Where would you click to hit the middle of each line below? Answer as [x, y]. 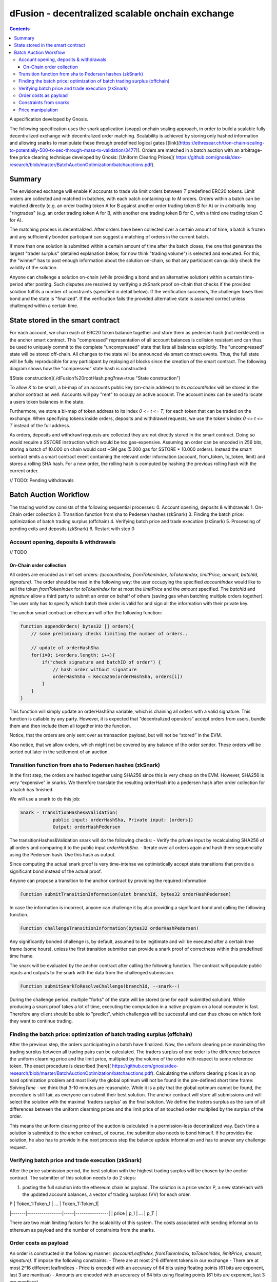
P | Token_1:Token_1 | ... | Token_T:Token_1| [54, 1204]
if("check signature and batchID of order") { [101, 662]
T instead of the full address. [40, 425]
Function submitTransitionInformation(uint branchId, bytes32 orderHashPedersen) [126, 894]
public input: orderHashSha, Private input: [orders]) [123, 820]
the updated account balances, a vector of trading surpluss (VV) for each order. [107, 1194]
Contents [20, 29]
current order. [24, 471]
